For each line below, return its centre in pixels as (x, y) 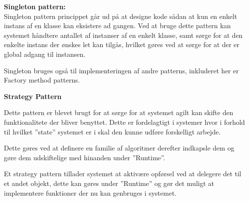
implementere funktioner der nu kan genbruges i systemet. (90, 193)
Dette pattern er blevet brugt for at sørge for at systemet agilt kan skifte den (119, 112)
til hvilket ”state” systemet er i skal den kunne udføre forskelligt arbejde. (112, 131)
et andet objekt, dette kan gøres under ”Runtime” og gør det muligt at (109, 183)
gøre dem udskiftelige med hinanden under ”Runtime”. (85, 157)
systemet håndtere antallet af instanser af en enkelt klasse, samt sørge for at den (123, 35)
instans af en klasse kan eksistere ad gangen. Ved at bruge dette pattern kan (117, 25)
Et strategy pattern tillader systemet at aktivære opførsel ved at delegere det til (123, 174)
